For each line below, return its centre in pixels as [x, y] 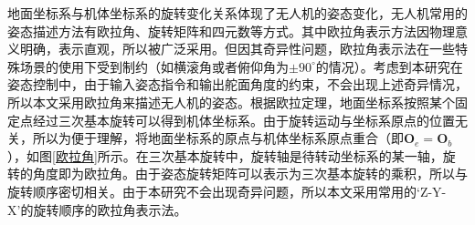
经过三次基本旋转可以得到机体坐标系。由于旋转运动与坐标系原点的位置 [243, 120]
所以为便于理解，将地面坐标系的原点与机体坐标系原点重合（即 [218, 138]
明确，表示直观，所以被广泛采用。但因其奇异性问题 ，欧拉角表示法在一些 [237, 49]
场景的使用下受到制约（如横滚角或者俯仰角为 [154, 66]
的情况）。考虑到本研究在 [389, 66]
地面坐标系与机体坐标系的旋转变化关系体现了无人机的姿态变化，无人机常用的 [237, 13]
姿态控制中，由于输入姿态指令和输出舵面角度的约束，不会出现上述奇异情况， [237, 84]
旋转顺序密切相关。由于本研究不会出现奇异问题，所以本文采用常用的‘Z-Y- [227, 191]
